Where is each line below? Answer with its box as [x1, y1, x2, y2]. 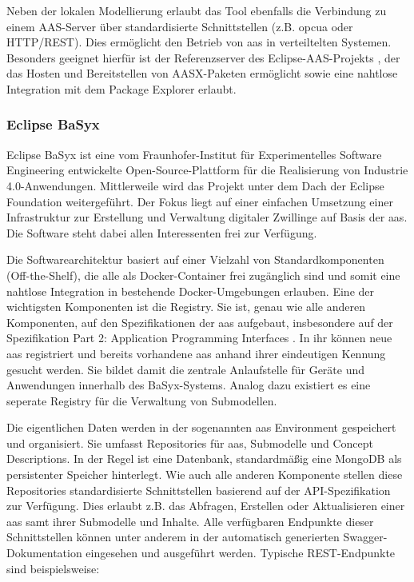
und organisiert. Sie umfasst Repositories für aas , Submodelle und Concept [6, 434, 373, 451]
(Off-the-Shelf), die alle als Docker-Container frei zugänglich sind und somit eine [6, 266, 400, 283]
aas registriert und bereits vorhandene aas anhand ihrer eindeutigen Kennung [6, 345, 386, 361]
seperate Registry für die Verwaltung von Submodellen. [6, 392, 277, 409]
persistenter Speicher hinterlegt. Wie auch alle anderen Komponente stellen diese [6, 466, 403, 483]
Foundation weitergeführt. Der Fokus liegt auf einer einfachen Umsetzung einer [6, 193, 393, 209]
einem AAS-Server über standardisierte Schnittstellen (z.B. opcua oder [6, 18, 353, 34]
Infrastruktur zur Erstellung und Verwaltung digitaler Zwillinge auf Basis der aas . [6, 209, 408, 225]
